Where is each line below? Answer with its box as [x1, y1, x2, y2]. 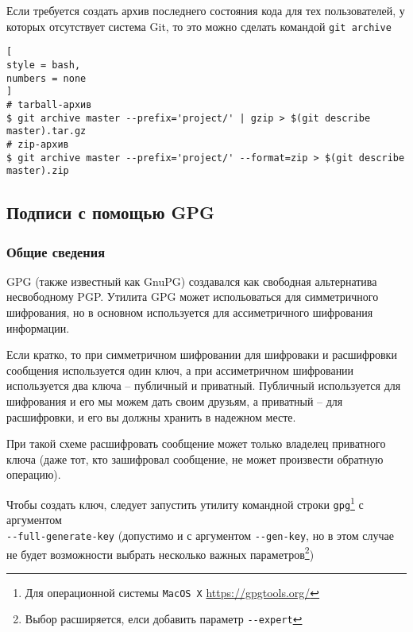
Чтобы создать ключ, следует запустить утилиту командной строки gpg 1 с [6, 493, 364, 512]
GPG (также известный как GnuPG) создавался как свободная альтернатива [6, 272, 377, 289]
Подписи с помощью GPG [6, 200, 215, 225]
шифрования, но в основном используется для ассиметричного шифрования [6, 304, 373, 320]
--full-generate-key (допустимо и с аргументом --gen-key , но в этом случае [6, 526, 394, 543]
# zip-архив [6, 138, 69, 150]
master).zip [6, 165, 69, 177]
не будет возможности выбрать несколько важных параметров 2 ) [6, 543, 315, 562]
